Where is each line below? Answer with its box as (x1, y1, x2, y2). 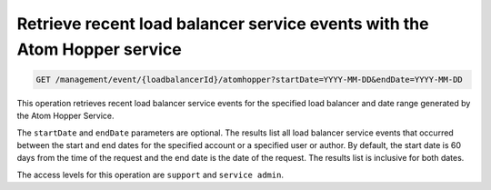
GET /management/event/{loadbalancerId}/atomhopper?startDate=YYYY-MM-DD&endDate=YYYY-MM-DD (35, 74, 463, 85)
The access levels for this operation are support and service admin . (16, 169, 284, 180)
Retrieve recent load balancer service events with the (16, 14, 429, 34)
